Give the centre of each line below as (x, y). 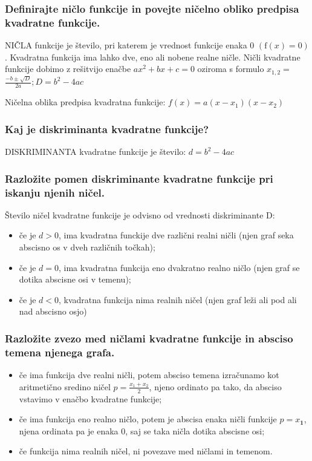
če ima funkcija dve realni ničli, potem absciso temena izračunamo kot (149, 375)
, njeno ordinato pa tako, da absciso (215, 386)
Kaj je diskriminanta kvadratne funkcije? (107, 129)
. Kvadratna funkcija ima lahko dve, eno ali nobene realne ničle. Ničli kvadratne (153, 57)
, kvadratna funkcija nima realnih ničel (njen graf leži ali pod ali (178, 299)
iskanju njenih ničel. (55, 192)
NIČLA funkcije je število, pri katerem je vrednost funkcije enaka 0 (130, 45)
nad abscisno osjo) (53, 311)
